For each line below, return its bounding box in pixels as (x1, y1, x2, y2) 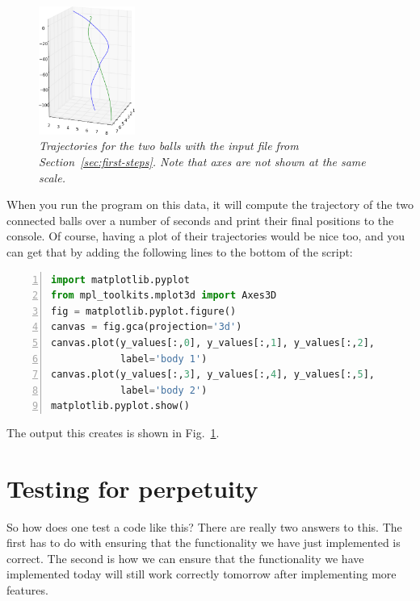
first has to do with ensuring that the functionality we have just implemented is (6, 534, 401, 551)
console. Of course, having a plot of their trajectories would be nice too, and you (6, 227, 405, 244)
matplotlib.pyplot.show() (51, 400, 190, 412)
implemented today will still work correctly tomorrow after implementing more (6, 566, 397, 582)
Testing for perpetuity (6, 471, 258, 504)
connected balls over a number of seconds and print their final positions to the (6, 211, 394, 228)
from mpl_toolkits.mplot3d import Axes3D (51, 290, 277, 302)
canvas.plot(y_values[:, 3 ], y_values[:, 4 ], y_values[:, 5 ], (51, 369, 375, 381)
